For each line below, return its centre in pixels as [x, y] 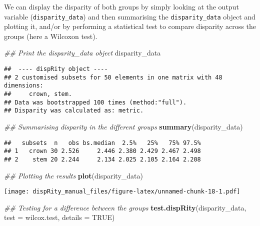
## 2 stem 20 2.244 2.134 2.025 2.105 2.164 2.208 [102, 159]
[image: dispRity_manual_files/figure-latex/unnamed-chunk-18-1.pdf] [122, 192]
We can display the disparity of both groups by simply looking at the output [121, 6]
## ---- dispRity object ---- [56, 69]
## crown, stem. [38, 94]
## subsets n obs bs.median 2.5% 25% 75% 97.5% [102, 143]
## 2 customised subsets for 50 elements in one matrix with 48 [113, 77]
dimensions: [24, 86]
